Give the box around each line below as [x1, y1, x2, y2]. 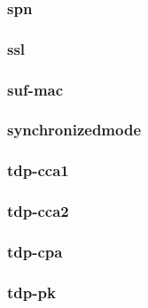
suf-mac [7, 78, 64, 100]
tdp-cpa [7, 240, 63, 262]
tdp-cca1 [7, 159, 69, 181]
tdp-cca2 [7, 200, 69, 222]
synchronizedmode [7, 119, 142, 141]
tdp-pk [7, 281, 56, 303]
